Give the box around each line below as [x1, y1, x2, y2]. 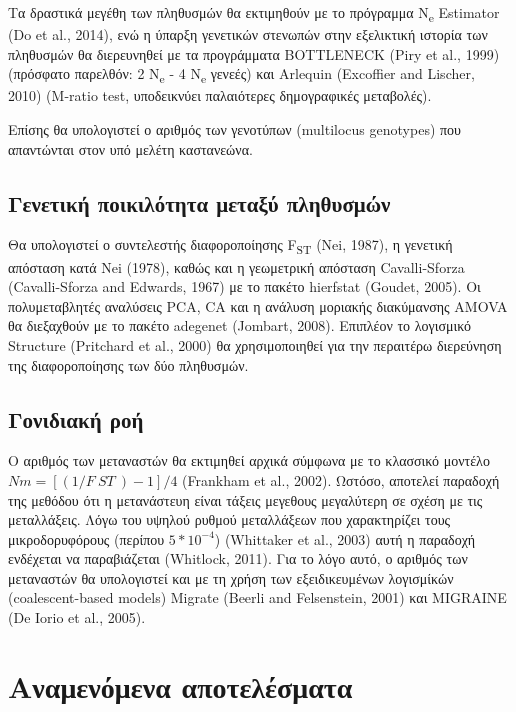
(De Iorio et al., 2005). [8, 607, 146, 628]
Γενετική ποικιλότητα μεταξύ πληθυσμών [8, 187, 391, 218]
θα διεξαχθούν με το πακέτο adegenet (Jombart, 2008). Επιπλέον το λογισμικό [8, 315, 472, 336]
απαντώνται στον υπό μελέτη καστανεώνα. [8, 138, 253, 159]
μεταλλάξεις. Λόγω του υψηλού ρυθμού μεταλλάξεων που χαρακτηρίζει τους [8, 509, 451, 530]
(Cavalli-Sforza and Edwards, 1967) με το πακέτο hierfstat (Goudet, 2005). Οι [8, 276, 481, 297]
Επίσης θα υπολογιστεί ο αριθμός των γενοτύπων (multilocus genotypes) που [8, 119, 462, 140]
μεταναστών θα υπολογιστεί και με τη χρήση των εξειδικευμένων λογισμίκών [8, 567, 454, 588]
